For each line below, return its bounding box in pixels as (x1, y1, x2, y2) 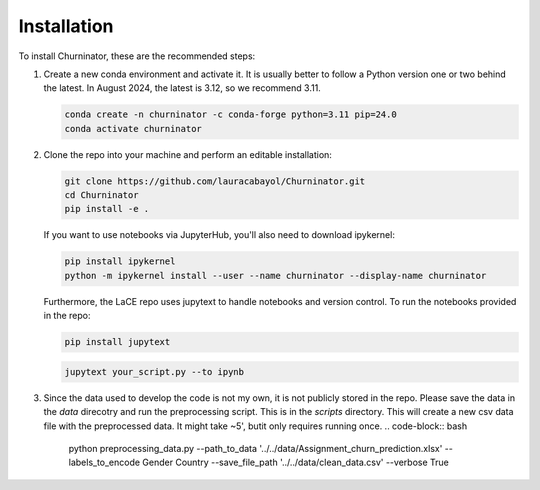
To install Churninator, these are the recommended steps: (18, 50, 256, 62)
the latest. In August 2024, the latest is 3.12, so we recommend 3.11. (43, 82, 322, 94)
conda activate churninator (64, 123, 202, 134)
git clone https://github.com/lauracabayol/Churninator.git (64, 175, 366, 187)
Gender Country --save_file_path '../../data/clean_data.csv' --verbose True (141, 456, 449, 469)
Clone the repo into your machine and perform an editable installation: (43, 148, 332, 160)
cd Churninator (64, 190, 139, 201)
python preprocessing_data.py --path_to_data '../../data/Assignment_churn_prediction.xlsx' (68, 442, 443, 454)
